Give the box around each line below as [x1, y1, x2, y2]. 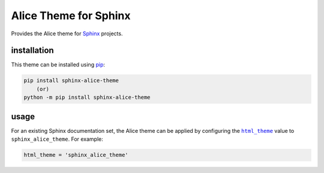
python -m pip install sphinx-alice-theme [23, 94, 151, 101]
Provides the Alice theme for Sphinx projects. [11, 30, 123, 37]
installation [11, 45, 54, 56]
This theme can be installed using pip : [11, 61, 105, 68]
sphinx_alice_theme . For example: [11, 135, 103, 143]
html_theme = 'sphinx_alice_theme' [23, 151, 128, 159]
